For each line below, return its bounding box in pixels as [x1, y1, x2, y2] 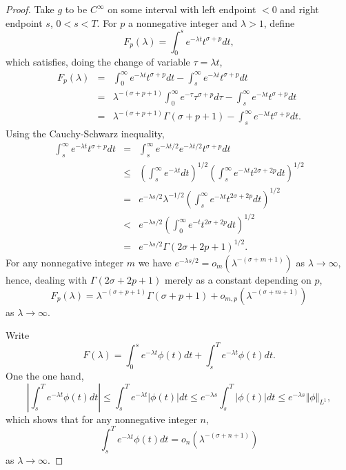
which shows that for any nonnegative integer [6, 411, 197, 426]
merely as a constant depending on [164, 272, 312, 286]
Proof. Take [6, 2, 54, 16]
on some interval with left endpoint [108, 2, 256, 16]
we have [138, 255, 172, 269]
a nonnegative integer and [128, 15, 238, 30]
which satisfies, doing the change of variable [6, 55, 190, 69]
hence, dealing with [6, 272, 88, 286]
